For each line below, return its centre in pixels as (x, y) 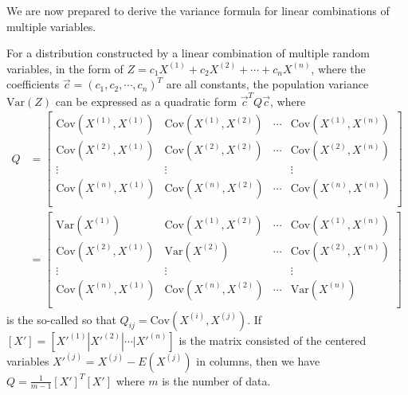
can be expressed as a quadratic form (146, 101)
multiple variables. (51, 26)
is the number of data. (216, 380)
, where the (338, 68)
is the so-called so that (61, 319)
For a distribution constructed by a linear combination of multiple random (188, 53)
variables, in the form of (65, 68)
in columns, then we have (258, 360)
